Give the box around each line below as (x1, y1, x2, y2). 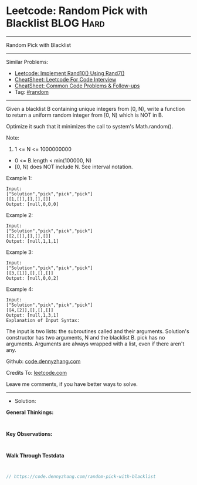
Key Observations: (6, 430, 53, 437)
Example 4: (6, 286, 33, 293)
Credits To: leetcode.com (6, 369, 67, 376)
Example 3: (6, 248, 33, 256)
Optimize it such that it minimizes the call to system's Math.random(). (6, 123, 174, 130)
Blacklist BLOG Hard (6, 16, 106, 30)
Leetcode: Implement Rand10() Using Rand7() (14, 69, 125, 77)
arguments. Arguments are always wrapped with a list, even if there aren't (6, 340, 185, 347)
